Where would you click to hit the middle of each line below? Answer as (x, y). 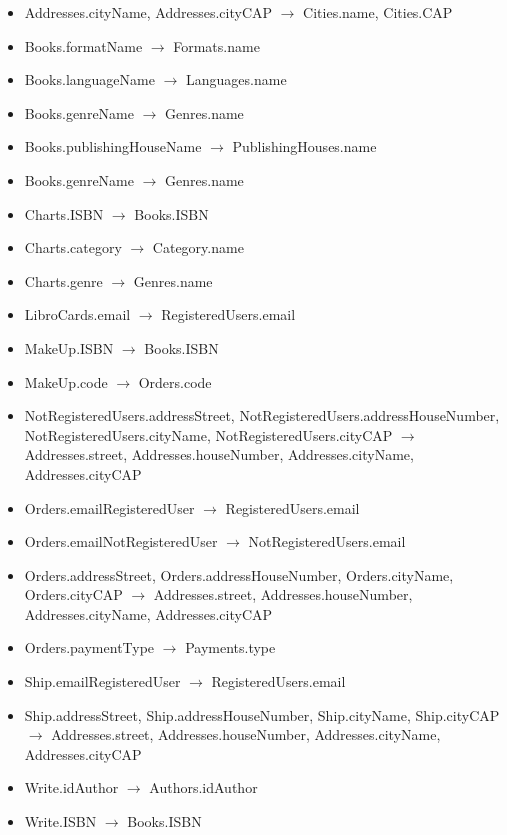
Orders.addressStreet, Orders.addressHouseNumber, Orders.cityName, (239, 574)
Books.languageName (89, 79)
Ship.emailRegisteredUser (102, 681)
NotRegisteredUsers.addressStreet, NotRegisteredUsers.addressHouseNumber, (262, 415)
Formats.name (216, 45)
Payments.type (230, 647)
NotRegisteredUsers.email (327, 541)
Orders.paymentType (89, 647)
